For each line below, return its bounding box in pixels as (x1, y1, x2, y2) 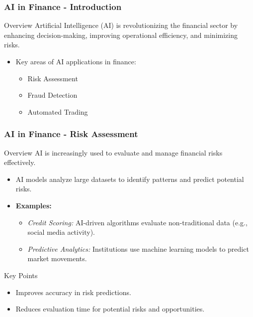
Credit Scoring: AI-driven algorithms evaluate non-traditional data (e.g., (27, 217, 248, 227)
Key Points (4, 270, 38, 280)
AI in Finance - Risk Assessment (4, 128, 138, 140)
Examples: (15, 200, 52, 210)
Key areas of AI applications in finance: (15, 56, 136, 66)
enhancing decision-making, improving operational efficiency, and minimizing (4, 29, 238, 40)
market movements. (27, 253, 87, 264)
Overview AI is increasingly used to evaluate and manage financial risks (4, 147, 223, 158)
